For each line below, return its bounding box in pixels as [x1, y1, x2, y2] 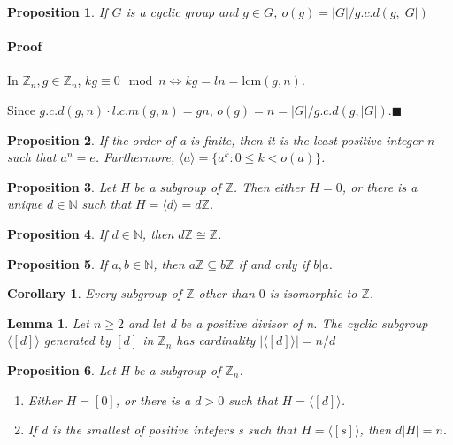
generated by [43, 331, 111, 349]
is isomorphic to [269, 284, 357, 303]
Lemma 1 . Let [7, 313, 89, 332]
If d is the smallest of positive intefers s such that [27, 420, 297, 439]
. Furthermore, [95, 148, 175, 166]
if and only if [238, 254, 310, 272]
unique [7, 195, 43, 213]
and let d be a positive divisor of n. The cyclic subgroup [127, 313, 428, 332]
